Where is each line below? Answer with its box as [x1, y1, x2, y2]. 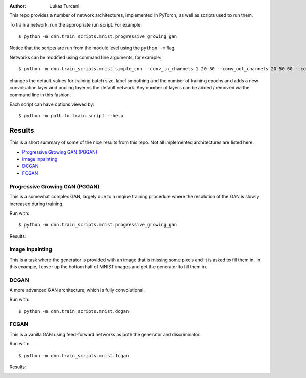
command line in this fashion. [9, 92, 71, 98]
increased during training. [9, 200, 64, 207]
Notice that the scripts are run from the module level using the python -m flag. [9, 45, 176, 51]
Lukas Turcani [49, 3, 80, 9]
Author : [9, 3, 27, 9]
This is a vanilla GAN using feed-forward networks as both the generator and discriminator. [9, 332, 201, 338]
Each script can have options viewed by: [9, 101, 94, 107]
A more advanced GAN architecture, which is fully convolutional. [9, 287, 145, 293]
